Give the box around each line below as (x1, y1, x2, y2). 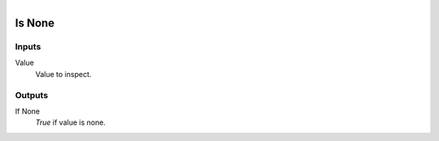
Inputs (15, 41, 41, 52)
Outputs (15, 89, 49, 100)
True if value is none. (35, 117, 106, 127)
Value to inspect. (35, 69, 92, 79)
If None (15, 106, 41, 116)
